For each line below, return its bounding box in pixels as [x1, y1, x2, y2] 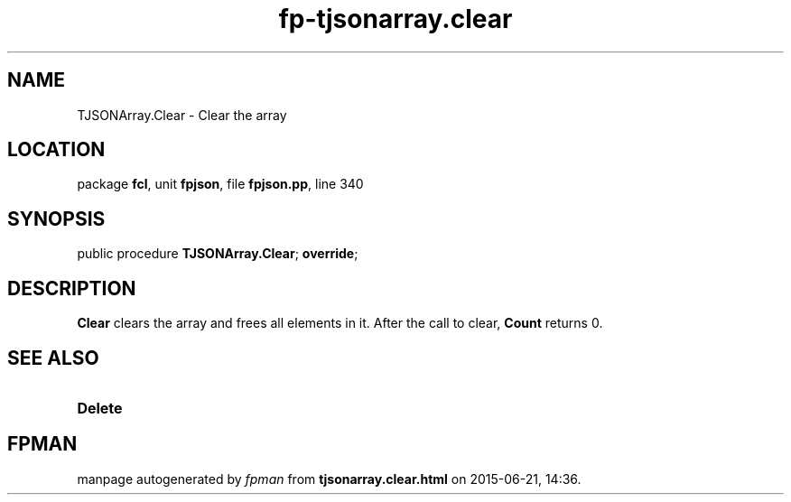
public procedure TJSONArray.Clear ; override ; [77, 246, 358, 262]
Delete [77, 398, 123, 417]
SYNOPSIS [7, 207, 106, 230]
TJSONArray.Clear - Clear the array [77, 107, 287, 123]
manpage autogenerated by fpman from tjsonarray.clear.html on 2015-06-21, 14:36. [77, 470, 582, 487]
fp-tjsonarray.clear [278, 4, 513, 34]
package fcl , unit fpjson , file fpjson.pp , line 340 [77, 176, 364, 192]
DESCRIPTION [7, 276, 136, 300]
